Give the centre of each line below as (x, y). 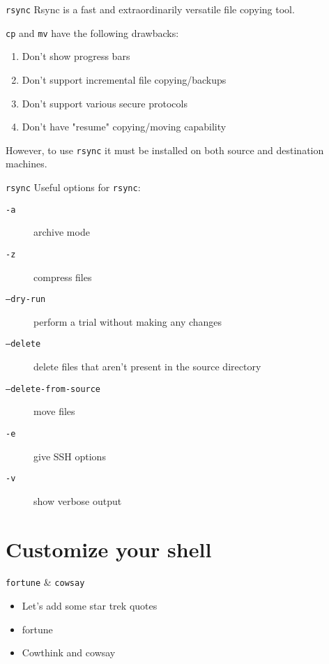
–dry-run (26, 300)
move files (54, 411)
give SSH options (70, 456)
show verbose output (78, 500)
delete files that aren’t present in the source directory (147, 366)
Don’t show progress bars (76, 56)
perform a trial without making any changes (128, 321)
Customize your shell (109, 549)
